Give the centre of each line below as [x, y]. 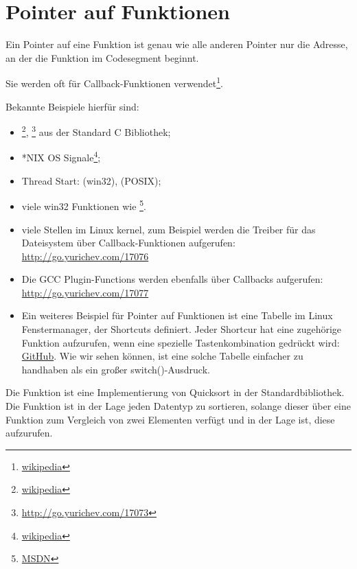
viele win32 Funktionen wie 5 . [84, 205]
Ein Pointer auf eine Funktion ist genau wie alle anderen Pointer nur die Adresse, [177, 44]
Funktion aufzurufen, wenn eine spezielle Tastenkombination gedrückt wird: [181, 342]
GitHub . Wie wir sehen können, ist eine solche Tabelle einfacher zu [162, 356]
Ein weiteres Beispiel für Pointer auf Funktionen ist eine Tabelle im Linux [177, 315]
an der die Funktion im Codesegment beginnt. [102, 57]
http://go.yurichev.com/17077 [85, 292]
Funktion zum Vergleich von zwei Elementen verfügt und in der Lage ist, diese [170, 419]
